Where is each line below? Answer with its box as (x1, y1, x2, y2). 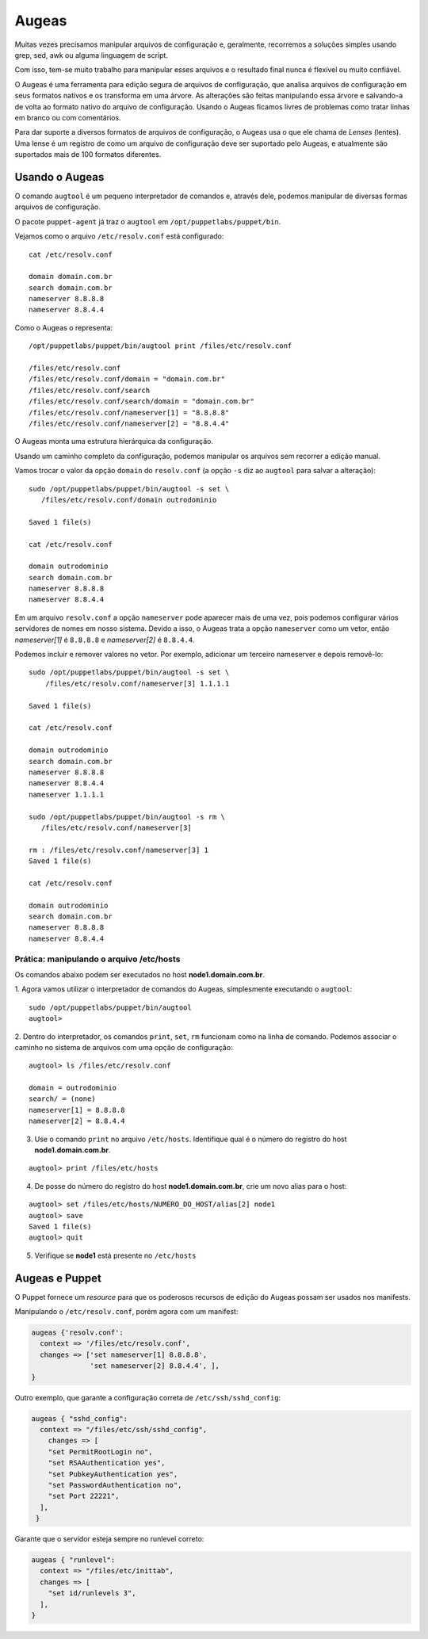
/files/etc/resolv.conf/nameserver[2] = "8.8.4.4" (29, 419, 230, 428)
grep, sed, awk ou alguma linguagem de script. (14, 50, 168, 59)
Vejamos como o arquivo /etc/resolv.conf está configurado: (14, 231, 224, 241)
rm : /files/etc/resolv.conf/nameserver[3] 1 (29, 845, 209, 854)
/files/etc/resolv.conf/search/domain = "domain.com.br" (29, 397, 255, 406)
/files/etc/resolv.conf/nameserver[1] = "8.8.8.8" (29, 408, 230, 417)
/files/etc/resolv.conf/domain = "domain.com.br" (29, 375, 226, 384)
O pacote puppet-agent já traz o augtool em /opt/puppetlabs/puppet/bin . (14, 216, 281, 226)
